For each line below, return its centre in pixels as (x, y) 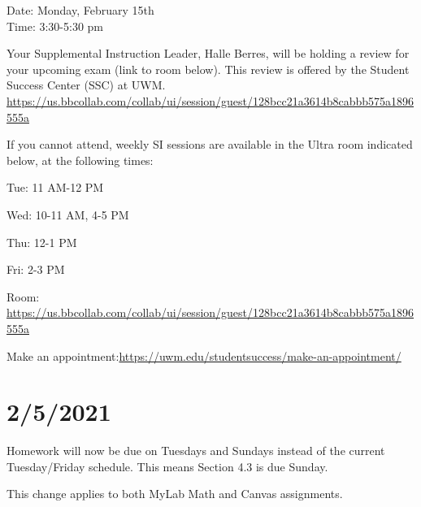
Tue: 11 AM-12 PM (55, 187)
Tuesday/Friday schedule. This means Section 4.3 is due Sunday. (167, 466)
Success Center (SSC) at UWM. (86, 85)
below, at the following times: (80, 160)
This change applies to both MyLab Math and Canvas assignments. (175, 494)
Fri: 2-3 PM (36, 269)
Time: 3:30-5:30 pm (55, 26)
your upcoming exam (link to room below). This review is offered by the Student (208, 69)
